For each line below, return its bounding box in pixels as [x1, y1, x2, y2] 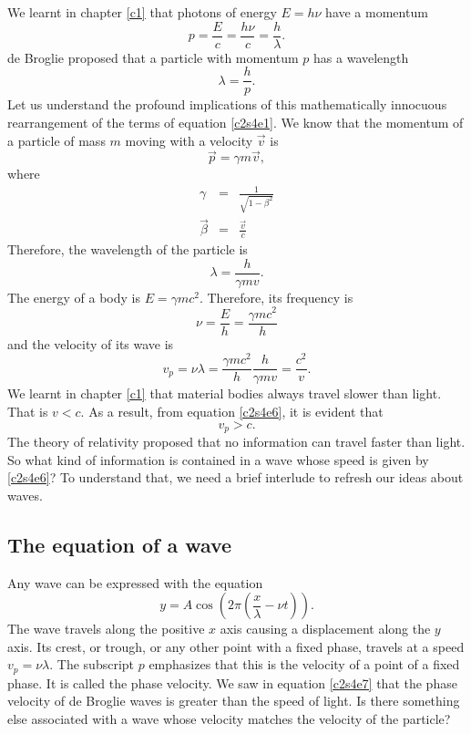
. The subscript [49, 655, 135, 674]
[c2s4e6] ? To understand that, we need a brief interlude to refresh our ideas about [7, 468, 464, 487]
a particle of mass [7, 130, 106, 150]
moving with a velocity [125, 130, 253, 150]
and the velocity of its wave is [7, 334, 174, 353]
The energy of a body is [7, 287, 140, 306]
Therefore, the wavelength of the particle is [7, 240, 248, 259]
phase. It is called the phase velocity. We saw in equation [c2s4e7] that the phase [7, 673, 457, 692]
